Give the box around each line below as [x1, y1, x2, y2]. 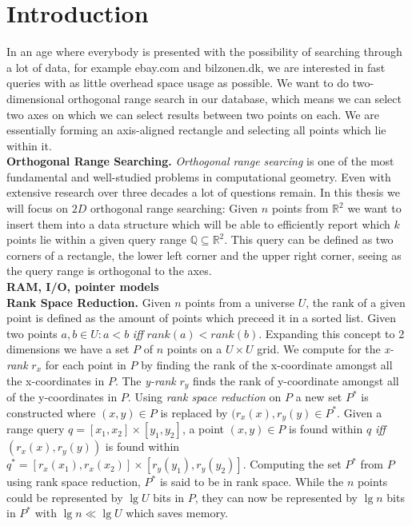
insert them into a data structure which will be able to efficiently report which [6, 215, 390, 232]
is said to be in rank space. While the [159, 473, 344, 490]
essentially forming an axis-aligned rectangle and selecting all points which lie [6, 122, 386, 138]
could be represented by [6, 488, 123, 505]
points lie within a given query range [6, 231, 186, 248]
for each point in [45, 357, 126, 373]
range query [6, 420, 65, 437]
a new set [295, 389, 342, 405]
